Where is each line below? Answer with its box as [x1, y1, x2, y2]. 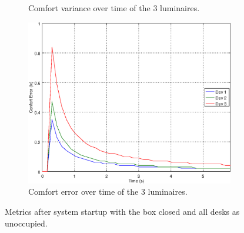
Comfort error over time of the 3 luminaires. [28, 185, 188, 198]
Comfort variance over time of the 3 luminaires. [28, 2, 200, 14]
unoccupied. [5, 217, 48, 229]
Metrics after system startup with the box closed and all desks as [5, 205, 240, 217]
